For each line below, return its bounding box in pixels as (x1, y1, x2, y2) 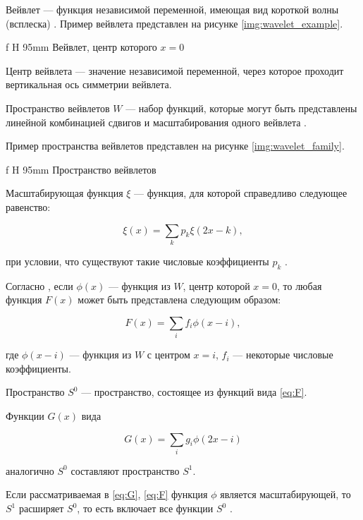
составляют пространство (70, 463, 180, 478)
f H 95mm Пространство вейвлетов (6, 162, 156, 176)
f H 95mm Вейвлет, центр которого (6, 40, 157, 54)
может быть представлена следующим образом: (78, 292, 281, 307)
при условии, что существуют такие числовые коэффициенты (6, 253, 269, 268)
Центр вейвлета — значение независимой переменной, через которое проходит (6, 63, 344, 78)
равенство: (6, 199, 51, 214)
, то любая (276, 278, 322, 293)
